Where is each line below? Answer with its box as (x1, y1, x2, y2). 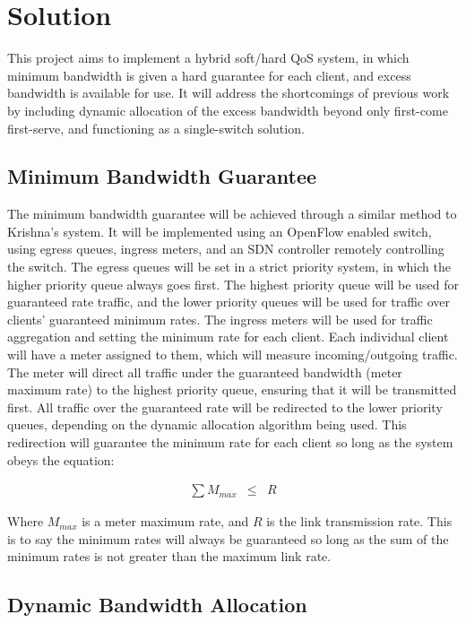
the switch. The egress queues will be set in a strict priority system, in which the (7, 257, 451, 276)
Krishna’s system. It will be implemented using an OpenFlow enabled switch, (7, 221, 432, 240)
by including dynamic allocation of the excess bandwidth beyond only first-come (7, 100, 448, 119)
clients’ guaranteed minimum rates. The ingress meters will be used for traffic (7, 309, 433, 328)
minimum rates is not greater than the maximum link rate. (7, 547, 332, 566)
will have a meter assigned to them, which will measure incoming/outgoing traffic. (7, 345, 458, 364)
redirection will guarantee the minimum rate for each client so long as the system (7, 433, 453, 452)
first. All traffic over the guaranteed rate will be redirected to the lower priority (7, 397, 443, 416)
